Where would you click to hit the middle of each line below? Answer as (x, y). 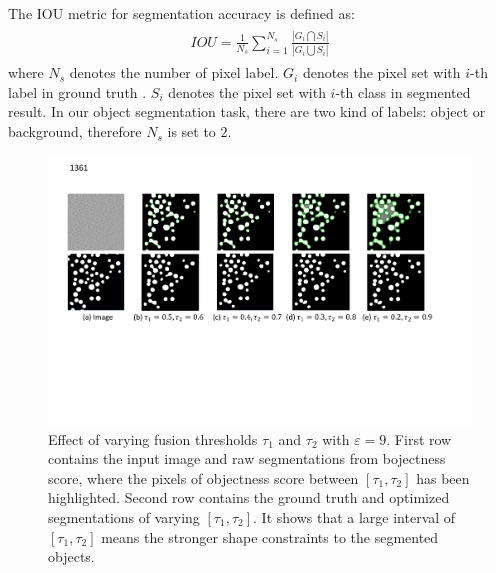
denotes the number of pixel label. (174, 72)
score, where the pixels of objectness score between (203, 477)
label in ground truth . (77, 91)
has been (443, 477)
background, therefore (75, 131)
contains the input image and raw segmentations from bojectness (247, 458)
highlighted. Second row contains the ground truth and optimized (249, 497)
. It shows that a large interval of (354, 517)
